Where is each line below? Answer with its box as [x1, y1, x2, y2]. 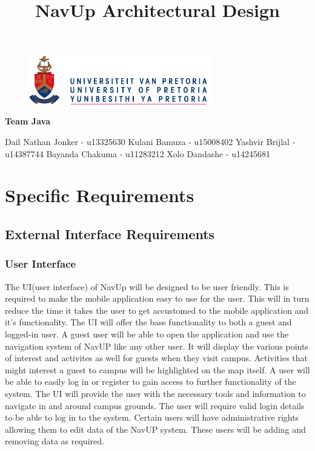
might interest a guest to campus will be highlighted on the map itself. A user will [5, 363, 310, 376]
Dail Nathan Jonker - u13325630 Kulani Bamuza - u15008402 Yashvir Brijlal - [5, 135, 296, 148]
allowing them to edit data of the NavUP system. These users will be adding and [5, 422, 306, 435]
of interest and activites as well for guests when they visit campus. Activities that [5, 351, 308, 364]
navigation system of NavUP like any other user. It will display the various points [5, 339, 308, 352]
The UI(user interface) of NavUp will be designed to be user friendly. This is [5, 280, 289, 293]
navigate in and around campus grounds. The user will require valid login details [5, 399, 305, 412]
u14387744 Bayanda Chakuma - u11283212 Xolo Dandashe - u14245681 [5, 147, 270, 160]
